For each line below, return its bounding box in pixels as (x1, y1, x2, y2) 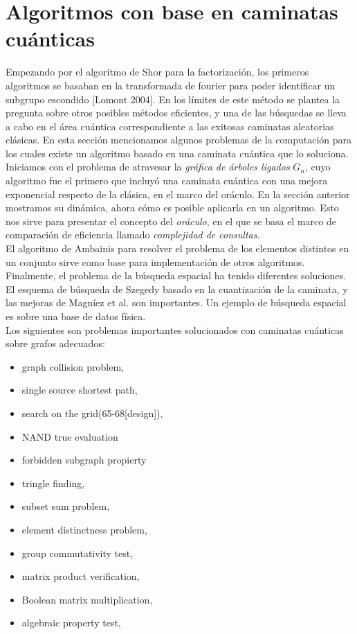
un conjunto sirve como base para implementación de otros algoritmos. (6, 254, 305, 269)
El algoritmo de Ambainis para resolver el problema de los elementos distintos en (6, 241, 349, 256)
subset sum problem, (21, 499, 110, 513)
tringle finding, (21, 475, 85, 490)
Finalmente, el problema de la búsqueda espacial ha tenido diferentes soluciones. (6, 268, 346, 283)
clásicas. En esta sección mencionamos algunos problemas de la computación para (6, 132, 352, 147)
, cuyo (304, 159, 331, 174)
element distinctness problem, (21, 522, 147, 536)
